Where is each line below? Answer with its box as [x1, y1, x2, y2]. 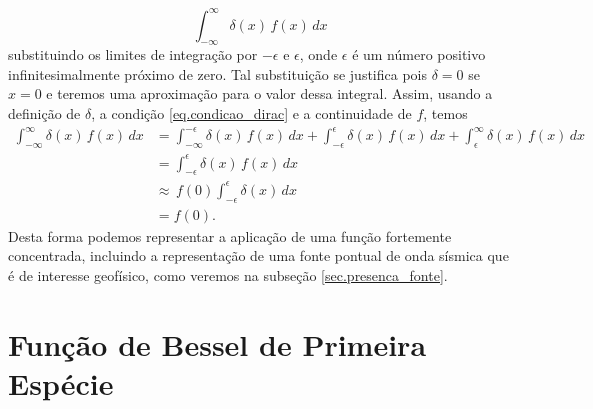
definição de [8, 103, 81, 124]
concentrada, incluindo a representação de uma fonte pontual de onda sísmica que [8, 245, 509, 266]
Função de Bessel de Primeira [8, 323, 427, 364]
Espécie [8, 362, 114, 403]
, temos [423, 103, 468, 124]
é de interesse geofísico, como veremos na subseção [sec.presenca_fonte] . [8, 264, 448, 285]
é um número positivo [352, 44, 486, 65]
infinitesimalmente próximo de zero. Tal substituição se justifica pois [8, 63, 427, 84]
